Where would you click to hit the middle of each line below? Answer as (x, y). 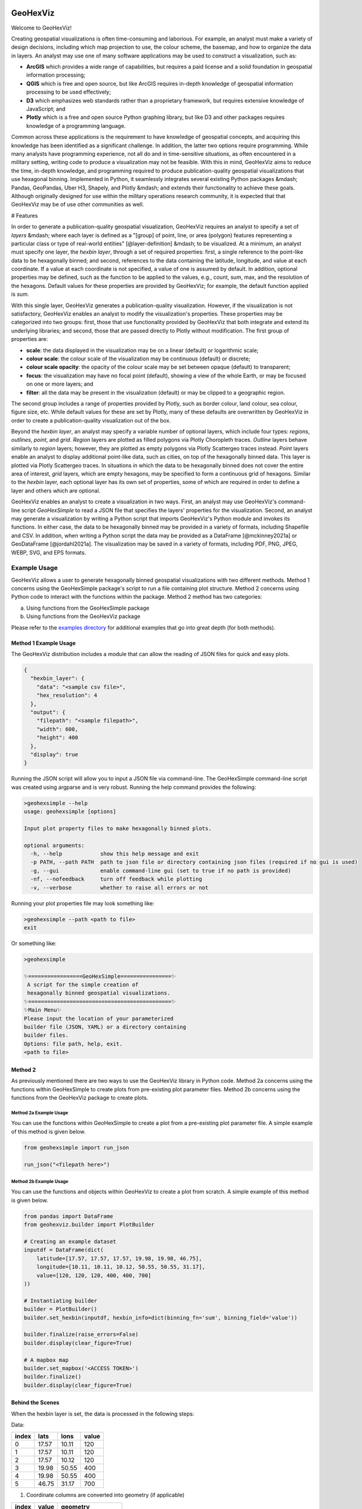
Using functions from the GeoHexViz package (83, 616)
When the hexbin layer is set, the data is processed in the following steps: (103, 1414)
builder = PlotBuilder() (61, 1309)
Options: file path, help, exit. (73, 1044)
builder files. (46, 1035)
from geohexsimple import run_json (76, 1147)
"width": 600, (57, 729)
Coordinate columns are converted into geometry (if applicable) (105, 1495)
